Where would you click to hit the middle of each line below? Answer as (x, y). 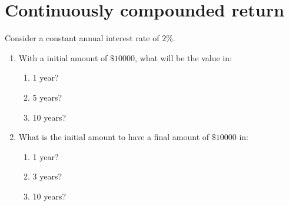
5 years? (47, 97)
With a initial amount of (63, 57)
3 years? (47, 176)
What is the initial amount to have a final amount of (114, 137)
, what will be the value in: (183, 57)
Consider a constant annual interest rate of (82, 38)
